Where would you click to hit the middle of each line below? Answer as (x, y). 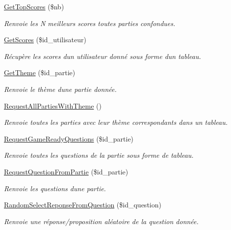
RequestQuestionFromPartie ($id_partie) (66, 171)
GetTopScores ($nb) (34, 6)
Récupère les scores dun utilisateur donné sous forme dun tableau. (103, 56)
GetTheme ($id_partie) (40, 72)
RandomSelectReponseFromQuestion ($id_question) (83, 205)
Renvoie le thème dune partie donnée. (60, 89)
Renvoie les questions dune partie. (55, 188)
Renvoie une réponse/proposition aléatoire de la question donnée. (101, 221)
